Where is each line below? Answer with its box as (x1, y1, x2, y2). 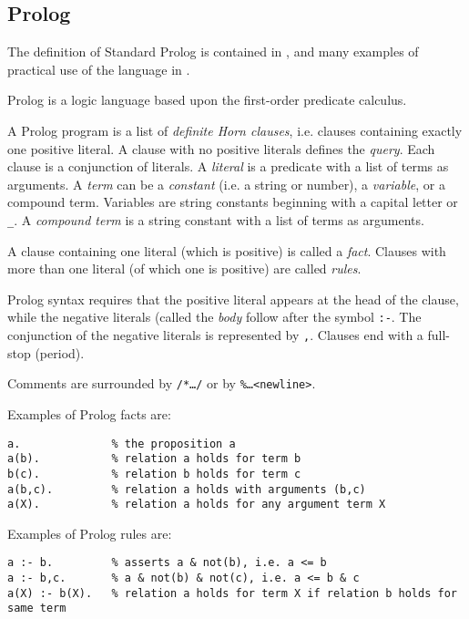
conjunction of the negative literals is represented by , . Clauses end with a (7, 325, 423, 345)
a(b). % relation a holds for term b (7, 452, 301, 466)
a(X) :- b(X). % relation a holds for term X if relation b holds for (7, 586, 457, 600)
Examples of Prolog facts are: (7, 404, 171, 423)
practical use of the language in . (7, 59, 190, 78)
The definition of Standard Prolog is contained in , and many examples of (7, 42, 419, 61)
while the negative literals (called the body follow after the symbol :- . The (7, 307, 422, 326)
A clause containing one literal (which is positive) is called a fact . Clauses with (7, 241, 446, 260)
